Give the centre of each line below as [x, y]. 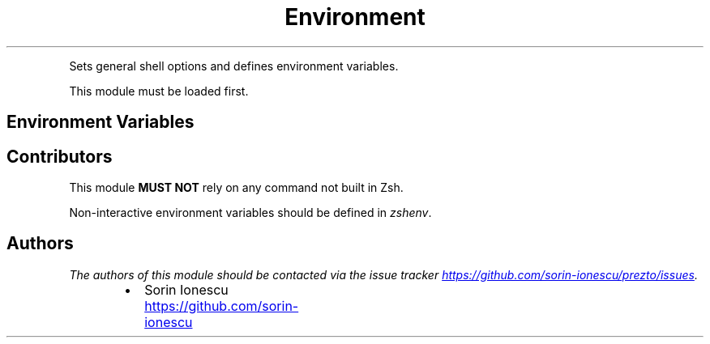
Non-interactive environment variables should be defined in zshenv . [250, 213]
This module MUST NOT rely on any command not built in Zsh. [236, 188]
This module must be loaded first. [159, 91]
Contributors [60, 156]
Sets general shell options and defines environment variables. [234, 66]
